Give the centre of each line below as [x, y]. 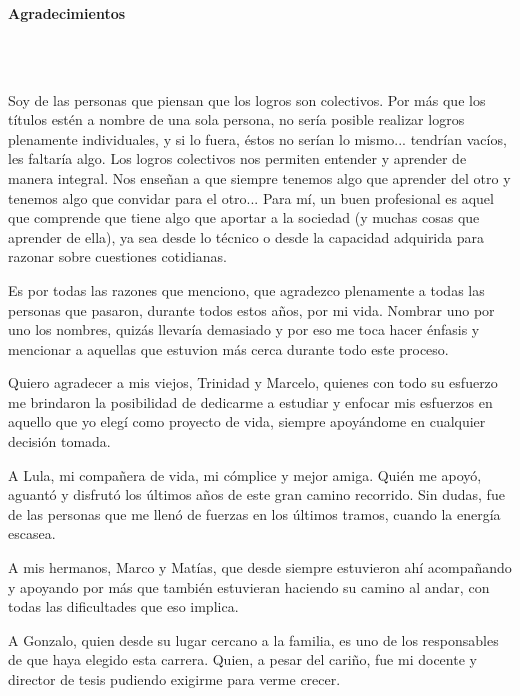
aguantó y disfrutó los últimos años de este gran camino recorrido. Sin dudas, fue [256, 494]
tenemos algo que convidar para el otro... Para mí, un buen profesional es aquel [251, 197]
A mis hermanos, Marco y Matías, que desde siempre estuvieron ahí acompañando [260, 567]
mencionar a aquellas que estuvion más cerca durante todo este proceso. [228, 348]
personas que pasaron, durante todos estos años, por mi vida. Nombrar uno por [251, 309]
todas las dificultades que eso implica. [123, 606]
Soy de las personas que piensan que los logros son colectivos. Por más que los [247, 99]
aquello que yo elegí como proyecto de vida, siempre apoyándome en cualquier [247, 421]
